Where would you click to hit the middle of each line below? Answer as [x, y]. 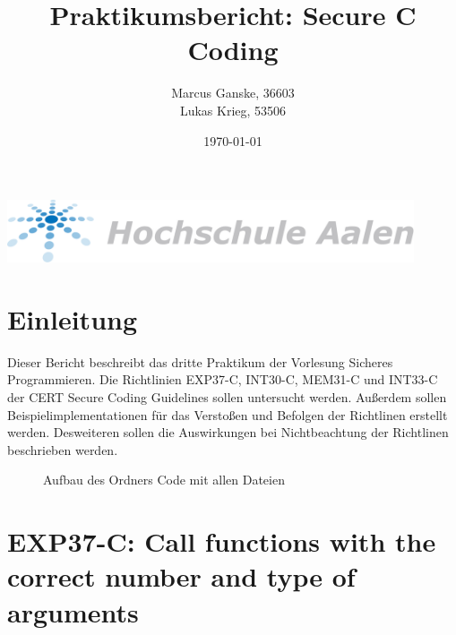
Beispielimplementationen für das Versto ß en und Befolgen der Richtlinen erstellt [228, 414]
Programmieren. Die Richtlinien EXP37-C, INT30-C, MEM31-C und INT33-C [223, 379]
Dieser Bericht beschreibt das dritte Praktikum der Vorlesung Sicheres [200, 361]
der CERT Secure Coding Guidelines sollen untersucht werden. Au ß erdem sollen [227, 396]
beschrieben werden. [63, 449]
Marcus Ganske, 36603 [233, 93]
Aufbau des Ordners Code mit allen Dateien [164, 480]
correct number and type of [181, 576]
